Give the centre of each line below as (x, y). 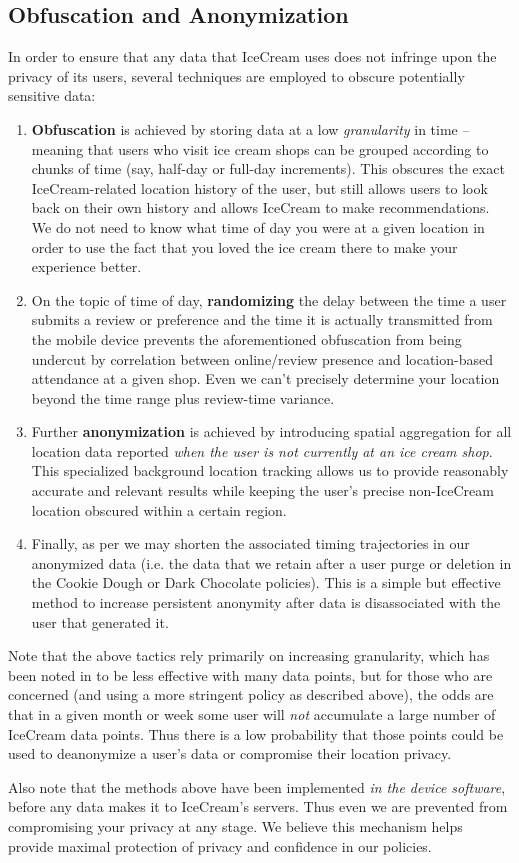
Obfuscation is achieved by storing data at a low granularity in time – (250, 128)
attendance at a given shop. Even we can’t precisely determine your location (265, 378)
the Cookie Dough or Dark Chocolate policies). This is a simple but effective (266, 582)
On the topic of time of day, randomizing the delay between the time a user (269, 299)
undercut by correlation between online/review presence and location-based (262, 358)
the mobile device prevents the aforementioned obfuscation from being (246, 338)
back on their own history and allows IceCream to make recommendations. (260, 207)
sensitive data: (52, 95)
